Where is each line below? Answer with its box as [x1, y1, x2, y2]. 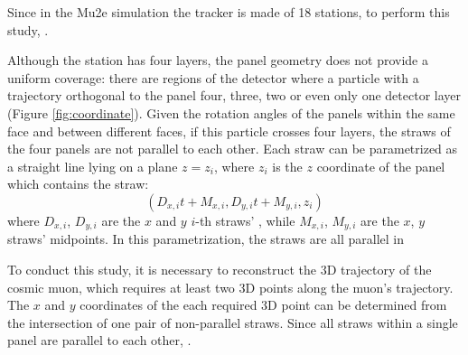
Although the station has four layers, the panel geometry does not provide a [7, 51, 428, 70]
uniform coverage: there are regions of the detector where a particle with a [7, 68, 419, 87]
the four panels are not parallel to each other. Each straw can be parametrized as [7, 139, 458, 158]
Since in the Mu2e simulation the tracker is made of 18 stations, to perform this [7, 3, 450, 21]
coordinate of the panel [316, 156, 445, 175]
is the [272, 156, 303, 175]
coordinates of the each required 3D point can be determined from [80, 295, 447, 314]
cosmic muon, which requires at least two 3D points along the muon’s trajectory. [7, 277, 454, 296]
